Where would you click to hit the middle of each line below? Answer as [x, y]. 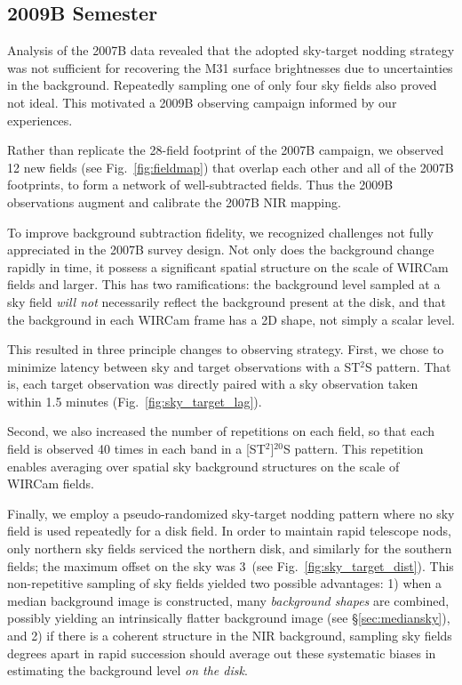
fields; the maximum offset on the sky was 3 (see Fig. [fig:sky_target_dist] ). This [231, 565]
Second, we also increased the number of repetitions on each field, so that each [221, 431]
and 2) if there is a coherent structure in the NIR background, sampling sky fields [230, 636]
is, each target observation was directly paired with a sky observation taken [213, 384]
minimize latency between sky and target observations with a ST [184, 366]
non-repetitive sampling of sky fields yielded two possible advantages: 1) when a [224, 583]
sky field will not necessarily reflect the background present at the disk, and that [227, 301]
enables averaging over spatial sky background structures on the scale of [203, 466]
